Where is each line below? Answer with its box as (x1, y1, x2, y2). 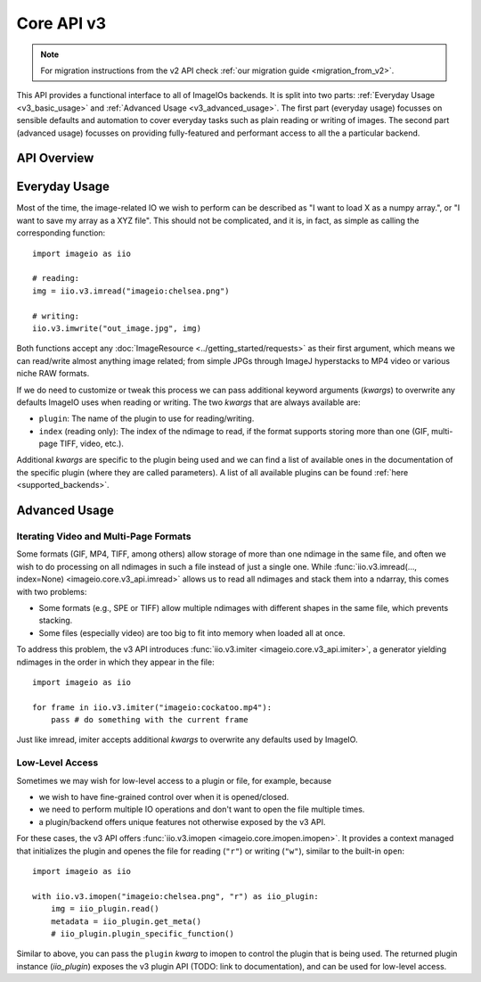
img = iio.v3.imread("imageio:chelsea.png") (32, 285, 231, 296)
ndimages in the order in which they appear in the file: (16, 656, 215, 667)
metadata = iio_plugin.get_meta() (50, 916, 202, 927)
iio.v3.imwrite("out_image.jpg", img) (32, 323, 202, 334)
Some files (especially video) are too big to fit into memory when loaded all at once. (38, 627, 346, 638)
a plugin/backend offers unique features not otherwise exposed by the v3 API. (38, 816, 326, 827)
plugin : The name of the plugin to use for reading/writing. (38, 413, 255, 424)
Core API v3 (16, 13, 107, 33)
